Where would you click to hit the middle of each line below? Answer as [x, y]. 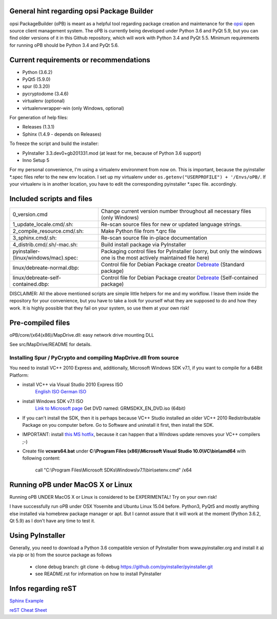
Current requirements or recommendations [80, 60]
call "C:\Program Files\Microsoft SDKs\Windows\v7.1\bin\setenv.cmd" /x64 [113, 470]
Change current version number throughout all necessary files [176, 211]
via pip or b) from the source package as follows [61, 555]
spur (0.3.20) [36, 86]
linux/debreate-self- [37, 278]
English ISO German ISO [61, 392]
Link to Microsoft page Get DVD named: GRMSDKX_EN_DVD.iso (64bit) [110, 408]
